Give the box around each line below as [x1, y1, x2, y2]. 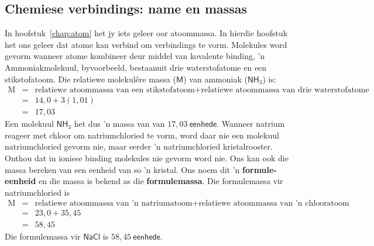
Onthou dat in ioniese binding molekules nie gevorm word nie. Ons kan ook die [5, 152, 289, 164]
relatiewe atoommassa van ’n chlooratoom [198, 199, 349, 208]
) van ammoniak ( [183, 72, 248, 85]
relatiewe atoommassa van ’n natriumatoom [35, 199, 193, 208]
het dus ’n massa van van [74, 117, 165, 130]
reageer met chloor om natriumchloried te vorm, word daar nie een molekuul [5, 129, 279, 141]
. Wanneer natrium [217, 117, 285, 130]
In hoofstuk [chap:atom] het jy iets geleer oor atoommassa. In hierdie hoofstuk [5, 27, 288, 39]
